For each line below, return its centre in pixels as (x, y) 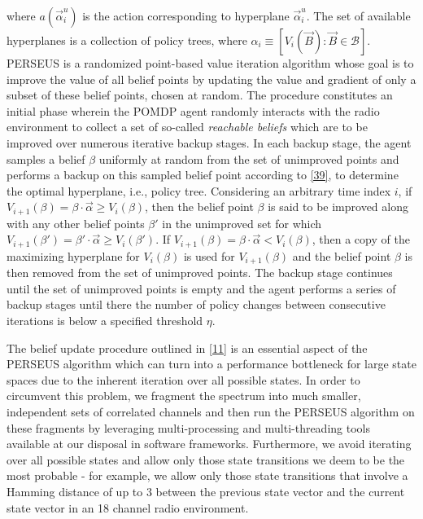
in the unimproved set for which (242, 223)
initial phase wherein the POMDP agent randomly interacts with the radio (193, 110)
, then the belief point (199, 207)
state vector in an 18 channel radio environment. (128, 507)
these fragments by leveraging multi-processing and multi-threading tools (188, 427)
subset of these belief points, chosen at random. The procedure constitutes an (200, 95)
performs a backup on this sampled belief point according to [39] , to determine (203, 175)
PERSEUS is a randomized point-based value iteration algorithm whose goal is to (210, 63)
